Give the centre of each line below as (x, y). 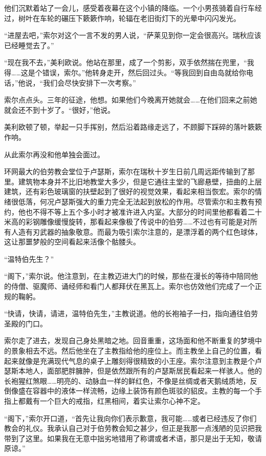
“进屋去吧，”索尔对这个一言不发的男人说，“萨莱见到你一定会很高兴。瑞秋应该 (133, 35)
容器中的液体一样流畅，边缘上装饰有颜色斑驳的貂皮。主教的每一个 (143, 391)
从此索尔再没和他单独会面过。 (54, 154)
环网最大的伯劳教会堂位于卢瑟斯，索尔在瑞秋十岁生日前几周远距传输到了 (126, 171)
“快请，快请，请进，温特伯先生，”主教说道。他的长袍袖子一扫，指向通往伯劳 (131, 313)
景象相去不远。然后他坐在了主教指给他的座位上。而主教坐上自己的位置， (133, 351)
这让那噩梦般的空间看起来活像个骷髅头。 (72, 242)
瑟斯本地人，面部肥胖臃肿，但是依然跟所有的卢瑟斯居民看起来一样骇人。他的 (133, 371)
